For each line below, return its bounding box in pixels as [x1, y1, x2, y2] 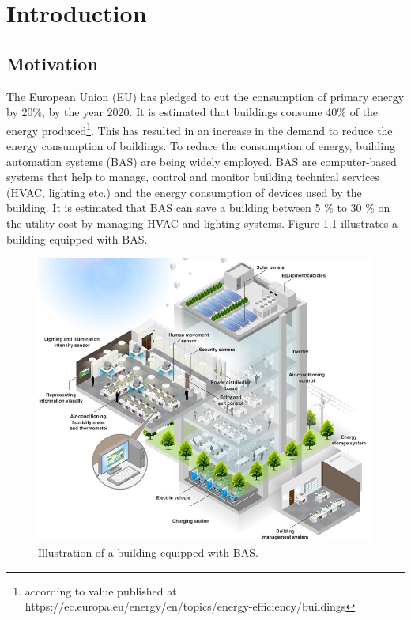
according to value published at [25, 582, 177, 599]
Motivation [6, 51, 98, 75]
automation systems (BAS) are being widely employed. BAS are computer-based [6, 153, 397, 169]
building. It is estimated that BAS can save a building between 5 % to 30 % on [6, 199, 390, 216]
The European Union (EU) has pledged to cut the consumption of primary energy [6, 88, 405, 104]
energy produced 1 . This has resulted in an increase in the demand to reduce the [6, 119, 393, 138]
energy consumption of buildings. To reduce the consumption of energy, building [6, 138, 395, 154]
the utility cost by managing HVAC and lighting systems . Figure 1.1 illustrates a [6, 214, 398, 231]
